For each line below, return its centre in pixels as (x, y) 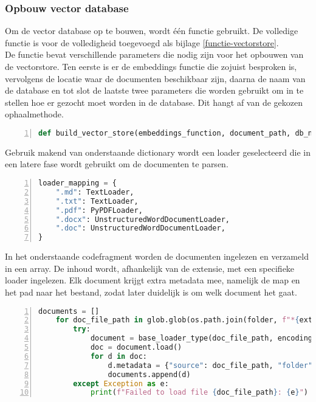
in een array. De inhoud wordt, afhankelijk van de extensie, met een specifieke (150, 268)
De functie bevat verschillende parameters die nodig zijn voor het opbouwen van (154, 54)
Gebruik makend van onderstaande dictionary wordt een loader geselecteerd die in (158, 152)
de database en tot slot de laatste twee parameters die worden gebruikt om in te (154, 90)
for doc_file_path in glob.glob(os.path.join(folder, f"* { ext (184, 320)
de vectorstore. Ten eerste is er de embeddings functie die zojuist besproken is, (151, 66)
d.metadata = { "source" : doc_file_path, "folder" (210, 365)
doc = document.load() (136, 348)
